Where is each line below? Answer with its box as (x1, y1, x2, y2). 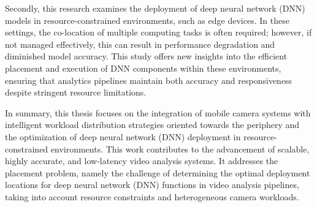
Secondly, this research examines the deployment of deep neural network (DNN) (5, 2, 305, 14)
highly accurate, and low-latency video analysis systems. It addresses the (5, 154, 278, 167)
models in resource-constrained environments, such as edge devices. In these (5, 13, 289, 26)
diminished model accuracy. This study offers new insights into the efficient (5, 50, 288, 62)
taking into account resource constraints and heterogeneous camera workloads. (5, 190, 299, 203)
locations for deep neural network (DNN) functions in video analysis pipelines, (5, 178, 299, 191)
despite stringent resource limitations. (5, 86, 147, 99)
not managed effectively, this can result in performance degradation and (5, 37, 275, 50)
